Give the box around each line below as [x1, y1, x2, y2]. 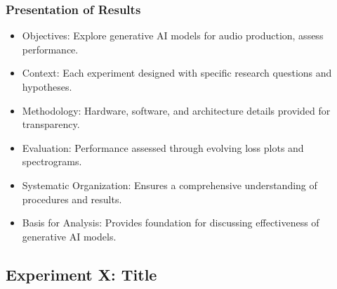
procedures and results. [22, 191, 122, 206]
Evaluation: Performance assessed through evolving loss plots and [22, 140, 304, 155]
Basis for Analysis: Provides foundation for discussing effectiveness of [22, 215, 319, 230]
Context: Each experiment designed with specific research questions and [22, 65, 332, 80]
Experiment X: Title [6, 263, 157, 285]
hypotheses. [22, 79, 72, 94]
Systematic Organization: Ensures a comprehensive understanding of [22, 177, 317, 192]
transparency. [22, 117, 80, 131]
